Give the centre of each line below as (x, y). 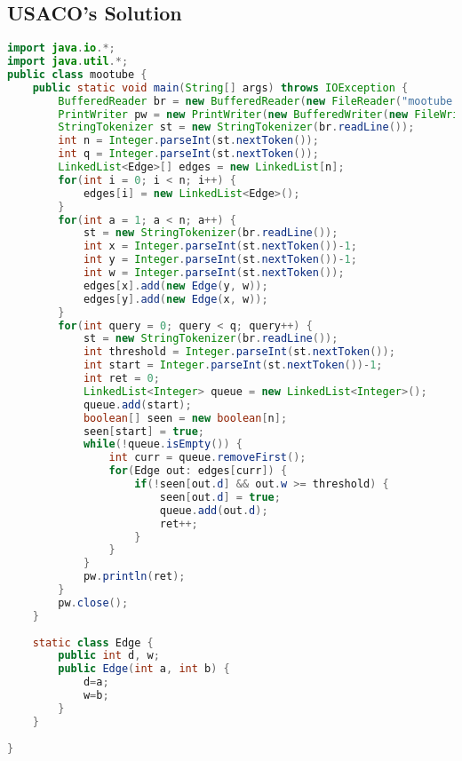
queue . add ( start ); (137, 404)
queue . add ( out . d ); (214, 510)
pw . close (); (93, 602)
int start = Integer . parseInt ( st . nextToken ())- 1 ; (233, 365)
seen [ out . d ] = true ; (220, 497)
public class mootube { (77, 74)
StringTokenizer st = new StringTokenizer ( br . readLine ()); (236, 127)
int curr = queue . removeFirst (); (207, 458)
